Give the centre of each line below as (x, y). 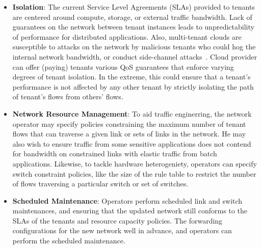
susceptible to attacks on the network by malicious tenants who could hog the (134, 47)
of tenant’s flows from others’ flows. (68, 96)
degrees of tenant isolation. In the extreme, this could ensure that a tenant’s (132, 77)
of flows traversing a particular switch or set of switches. (100, 184)
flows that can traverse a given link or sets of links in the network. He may (129, 134)
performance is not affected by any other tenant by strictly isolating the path (133, 86)
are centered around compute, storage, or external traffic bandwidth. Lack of (132, 17)
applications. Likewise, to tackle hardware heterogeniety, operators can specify (135, 163)
